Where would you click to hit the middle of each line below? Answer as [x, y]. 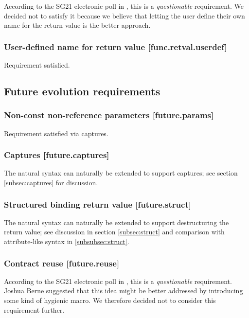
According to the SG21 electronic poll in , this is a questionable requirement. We [124, 6]
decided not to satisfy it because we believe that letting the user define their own [124, 15]
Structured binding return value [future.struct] [98, 204]
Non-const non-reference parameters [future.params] [109, 115]
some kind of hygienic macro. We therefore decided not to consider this [110, 300]
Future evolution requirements [82, 91]
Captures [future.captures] [57, 155]
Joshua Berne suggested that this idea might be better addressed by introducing [124, 291]
